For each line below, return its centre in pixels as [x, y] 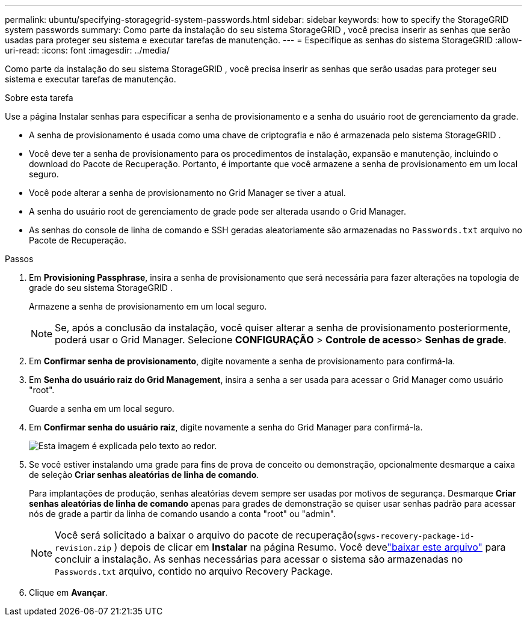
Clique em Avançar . [69, 592]
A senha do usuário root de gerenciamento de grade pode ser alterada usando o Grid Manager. [217, 211]
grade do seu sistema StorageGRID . [101, 288]
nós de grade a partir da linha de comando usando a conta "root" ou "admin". [182, 514]
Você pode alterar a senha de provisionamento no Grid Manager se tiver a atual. [187, 193]
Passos [19, 259]
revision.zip [83, 548]
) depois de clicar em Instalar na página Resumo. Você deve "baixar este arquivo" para [310, 547]
